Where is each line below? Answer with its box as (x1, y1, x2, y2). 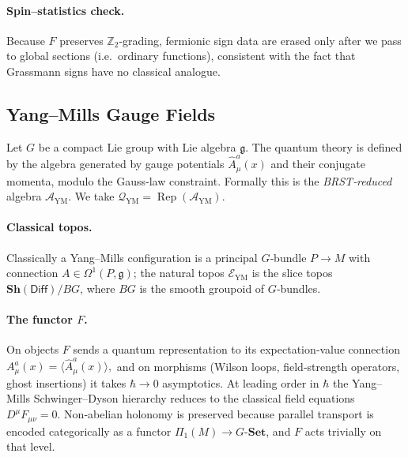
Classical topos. (6, 219, 93, 235)
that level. (6, 438, 55, 455)
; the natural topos (133, 264, 225, 281)
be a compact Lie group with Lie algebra (38, 138, 236, 155)
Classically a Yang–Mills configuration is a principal (6, 249, 258, 265)
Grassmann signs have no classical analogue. (6, 62, 221, 79)
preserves (59, 32, 104, 48)
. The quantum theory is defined (245, 138, 402, 155)
